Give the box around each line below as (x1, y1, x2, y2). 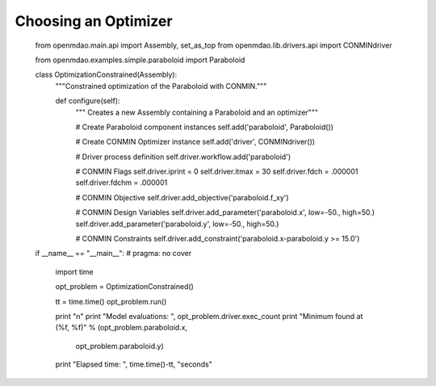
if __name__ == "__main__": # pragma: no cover (35, 249, 192, 258)
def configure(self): (55, 96, 120, 106)
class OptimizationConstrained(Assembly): (35, 69, 178, 80)
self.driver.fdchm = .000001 (75, 178, 168, 187)
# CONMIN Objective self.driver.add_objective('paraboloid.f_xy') (75, 192, 290, 202)
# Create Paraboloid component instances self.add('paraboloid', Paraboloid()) (75, 122, 334, 132)
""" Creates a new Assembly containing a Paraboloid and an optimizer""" (75, 107, 319, 117)
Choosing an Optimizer (15, 12, 173, 30)
